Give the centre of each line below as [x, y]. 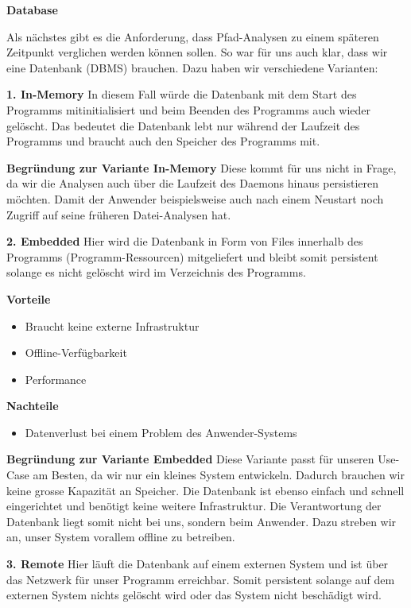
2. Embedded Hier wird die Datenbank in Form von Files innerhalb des [185, 241]
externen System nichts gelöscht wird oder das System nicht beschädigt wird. [194, 595]
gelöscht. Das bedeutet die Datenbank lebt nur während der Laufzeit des [183, 125]
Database [32, 10]
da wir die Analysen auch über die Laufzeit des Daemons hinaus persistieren [193, 183]
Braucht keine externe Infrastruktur [112, 325]
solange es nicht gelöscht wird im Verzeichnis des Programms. [156, 272]
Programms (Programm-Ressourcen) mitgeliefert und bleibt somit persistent [192, 256]
